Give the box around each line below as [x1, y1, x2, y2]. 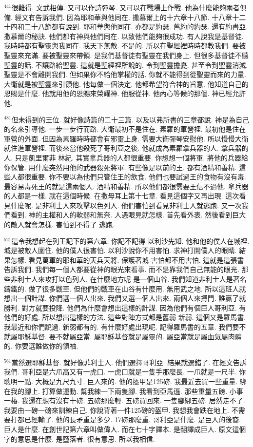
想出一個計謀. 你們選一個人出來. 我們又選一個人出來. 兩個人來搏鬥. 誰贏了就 [4, 293, 246, 303]
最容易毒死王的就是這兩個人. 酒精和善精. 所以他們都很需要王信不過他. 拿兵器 [4, 181, 249, 191]
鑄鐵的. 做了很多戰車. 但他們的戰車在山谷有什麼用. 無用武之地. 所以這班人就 [4, 283, 246, 293]
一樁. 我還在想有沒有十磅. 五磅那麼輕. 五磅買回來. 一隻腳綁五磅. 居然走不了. [4, 395, 245, 406]
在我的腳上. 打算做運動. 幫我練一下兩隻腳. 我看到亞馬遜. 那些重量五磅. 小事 [4, 386, 243, 396]
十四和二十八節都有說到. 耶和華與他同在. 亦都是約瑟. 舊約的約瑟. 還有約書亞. [4, 21, 248, 32]
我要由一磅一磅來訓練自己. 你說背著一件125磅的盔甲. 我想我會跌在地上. [4, 405, 229, 415]
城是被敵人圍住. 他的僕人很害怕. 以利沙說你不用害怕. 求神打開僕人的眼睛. [4, 245, 237, 255]
